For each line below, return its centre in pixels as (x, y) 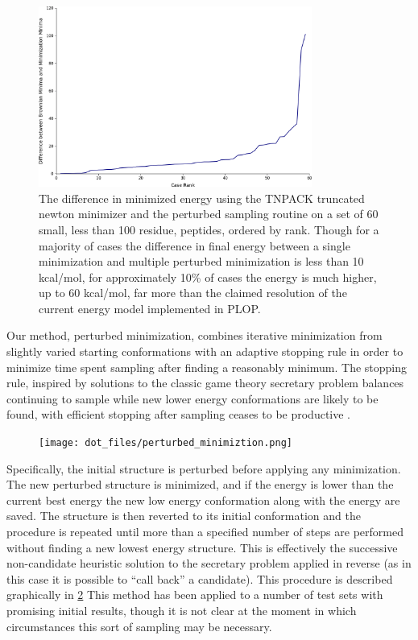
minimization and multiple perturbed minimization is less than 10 (201, 261)
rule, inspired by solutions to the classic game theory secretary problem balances (205, 383)
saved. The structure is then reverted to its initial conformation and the (184, 516)
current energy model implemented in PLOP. (150, 308)
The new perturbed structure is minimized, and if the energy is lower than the (200, 484)
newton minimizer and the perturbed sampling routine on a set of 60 (209, 214)
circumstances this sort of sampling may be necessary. (139, 626)
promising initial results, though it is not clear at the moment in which (182, 611)
